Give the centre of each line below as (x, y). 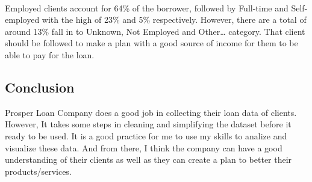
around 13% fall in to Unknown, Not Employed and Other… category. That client (155, 31)
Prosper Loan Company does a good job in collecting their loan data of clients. (151, 112)
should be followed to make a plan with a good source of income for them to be (151, 43)
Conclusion (40, 87)
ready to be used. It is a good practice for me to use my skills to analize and (146, 135)
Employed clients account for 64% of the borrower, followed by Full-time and (147, 8)
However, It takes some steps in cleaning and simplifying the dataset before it (148, 124)
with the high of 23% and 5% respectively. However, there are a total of (174, 20)
